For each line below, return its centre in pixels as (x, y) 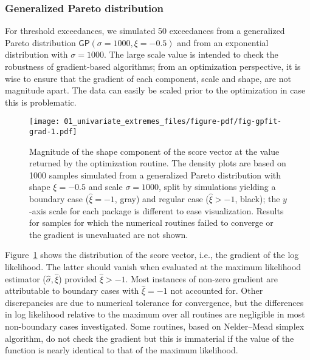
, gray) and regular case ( (162, 199)
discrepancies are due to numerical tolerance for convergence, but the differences (154, 302)
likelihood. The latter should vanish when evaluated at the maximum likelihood (153, 267)
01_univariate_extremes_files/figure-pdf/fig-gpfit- (173, 122)
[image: (45, 122)
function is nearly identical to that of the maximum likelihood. (122, 350)
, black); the (257, 199)
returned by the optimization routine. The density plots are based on (158, 163)
